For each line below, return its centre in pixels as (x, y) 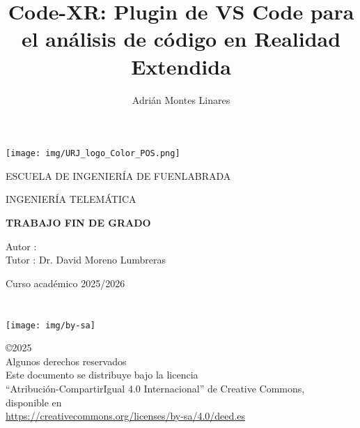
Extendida (181, 66)
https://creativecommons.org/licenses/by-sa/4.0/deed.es (125, 416)
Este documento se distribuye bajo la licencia (102, 375)
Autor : (21, 246)
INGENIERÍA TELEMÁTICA (71, 199)
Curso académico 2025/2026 (65, 283)
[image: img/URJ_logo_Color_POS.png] (93, 154)
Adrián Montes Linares (181, 99)
